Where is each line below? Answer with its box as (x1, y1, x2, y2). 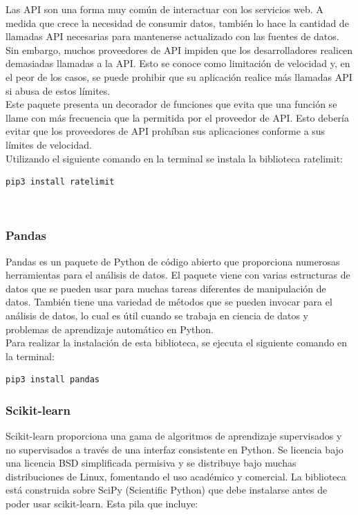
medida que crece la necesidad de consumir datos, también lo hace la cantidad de (6, 15, 349, 30)
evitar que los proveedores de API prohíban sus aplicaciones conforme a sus (6, 124, 326, 138)
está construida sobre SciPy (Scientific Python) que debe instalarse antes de (6, 483, 328, 497)
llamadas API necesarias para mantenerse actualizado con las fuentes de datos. (6, 29, 339, 44)
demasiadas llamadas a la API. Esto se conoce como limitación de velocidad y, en (6, 56, 350, 71)
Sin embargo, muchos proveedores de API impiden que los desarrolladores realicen (6, 42, 353, 57)
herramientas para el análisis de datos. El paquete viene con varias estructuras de (6, 268, 350, 282)
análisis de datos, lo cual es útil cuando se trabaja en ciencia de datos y (6, 308, 308, 322)
